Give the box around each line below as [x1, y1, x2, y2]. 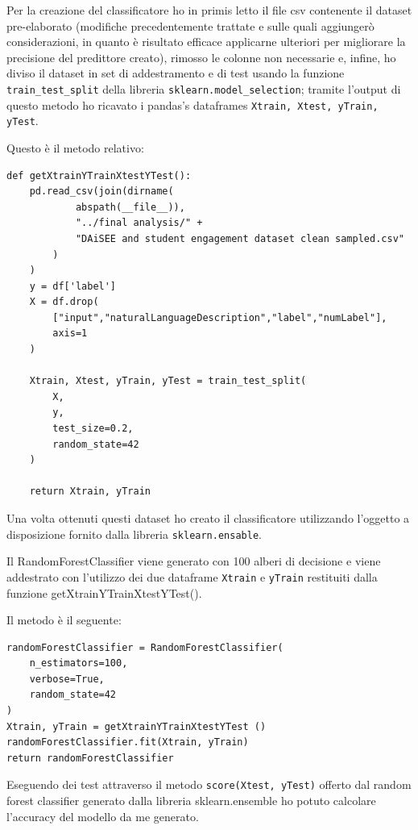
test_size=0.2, [52, 423, 134, 435]
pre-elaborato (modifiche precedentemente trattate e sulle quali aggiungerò [6, 17, 375, 34]
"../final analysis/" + [75, 217, 203, 229]
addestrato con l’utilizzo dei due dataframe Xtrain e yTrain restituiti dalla [6, 568, 378, 585]
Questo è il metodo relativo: [6, 139, 144, 156]
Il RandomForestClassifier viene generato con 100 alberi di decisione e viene [6, 553, 381, 569]
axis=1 [52, 327, 88, 340]
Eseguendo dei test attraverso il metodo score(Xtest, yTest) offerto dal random [6, 776, 412, 793]
